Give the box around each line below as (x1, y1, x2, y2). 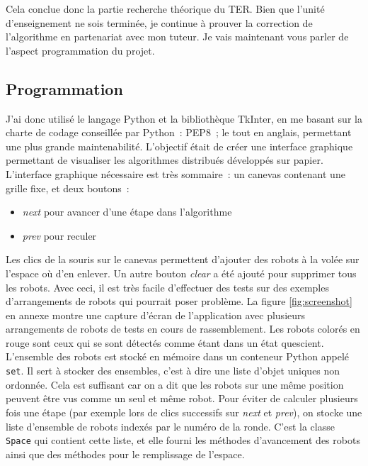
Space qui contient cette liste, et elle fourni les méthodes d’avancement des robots (6, 433, 360, 448)
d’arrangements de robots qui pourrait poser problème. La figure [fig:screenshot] (6, 294, 352, 309)
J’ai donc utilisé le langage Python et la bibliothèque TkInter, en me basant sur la (6, 111, 362, 126)
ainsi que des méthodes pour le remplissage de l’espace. (6, 446, 245, 461)
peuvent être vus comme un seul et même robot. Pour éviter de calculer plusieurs (6, 391, 358, 406)
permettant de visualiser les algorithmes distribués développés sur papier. (6, 152, 323, 167)
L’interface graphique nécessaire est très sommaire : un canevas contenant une (6, 166, 345, 181)
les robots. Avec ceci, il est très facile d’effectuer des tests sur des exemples (6, 279, 329, 294)
